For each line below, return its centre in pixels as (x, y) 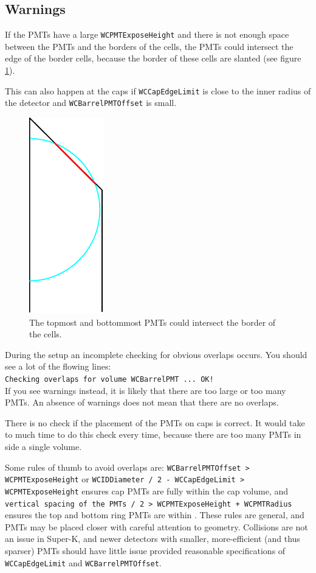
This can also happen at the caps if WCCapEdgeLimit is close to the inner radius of (158, 90)
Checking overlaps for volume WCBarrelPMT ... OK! (109, 379)
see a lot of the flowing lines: (58, 366)
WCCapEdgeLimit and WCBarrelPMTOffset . (83, 562)
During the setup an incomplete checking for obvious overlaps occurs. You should (156, 354)
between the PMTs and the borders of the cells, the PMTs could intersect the (149, 46)
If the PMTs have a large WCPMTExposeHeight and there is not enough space (147, 34)
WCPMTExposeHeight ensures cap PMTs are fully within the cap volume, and (146, 490)
